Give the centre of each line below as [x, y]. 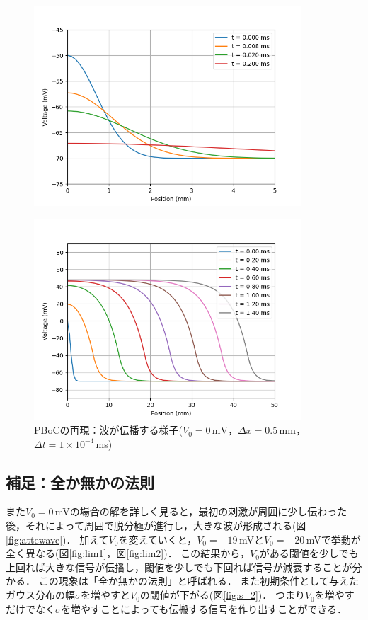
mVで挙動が [333, 539]
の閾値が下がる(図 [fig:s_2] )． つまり [222, 595]
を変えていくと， [158, 539]
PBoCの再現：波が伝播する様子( [108, 430]
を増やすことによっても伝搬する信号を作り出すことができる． [204, 608]
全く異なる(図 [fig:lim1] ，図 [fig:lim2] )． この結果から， [128, 553]
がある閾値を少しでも [309, 553]
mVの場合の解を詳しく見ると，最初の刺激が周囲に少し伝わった [201, 511]
